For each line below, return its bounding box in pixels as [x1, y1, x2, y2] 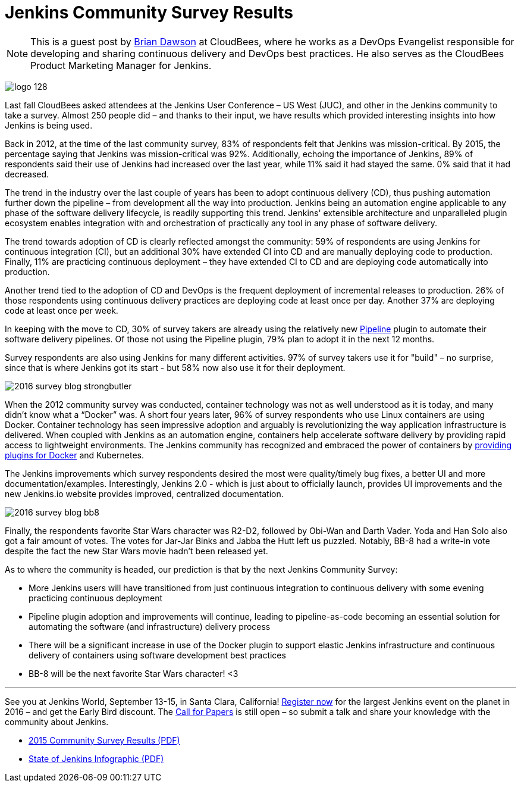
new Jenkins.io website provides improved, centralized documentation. [5, 488, 284, 499]
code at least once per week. [5, 305, 118, 316]
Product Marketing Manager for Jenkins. [30, 59, 212, 71]
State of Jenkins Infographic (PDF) [29, 753, 164, 764]
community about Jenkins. [5, 716, 109, 727]
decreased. [5, 168, 49, 179]
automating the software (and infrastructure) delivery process [29, 621, 271, 632]
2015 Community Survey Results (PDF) [29, 735, 180, 745]
